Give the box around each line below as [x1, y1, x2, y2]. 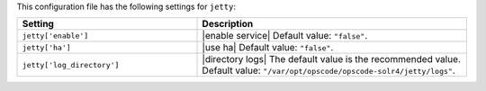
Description [202, 18, 254, 31]
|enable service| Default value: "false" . [202, 30, 368, 42]
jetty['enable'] [22, 31, 89, 41]
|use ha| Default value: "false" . [202, 41, 334, 54]
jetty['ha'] [22, 42, 71, 52]
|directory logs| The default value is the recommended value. [202, 53, 461, 66]
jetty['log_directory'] [22, 59, 120, 69]
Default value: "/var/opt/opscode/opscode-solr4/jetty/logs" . [202, 64, 455, 77]
